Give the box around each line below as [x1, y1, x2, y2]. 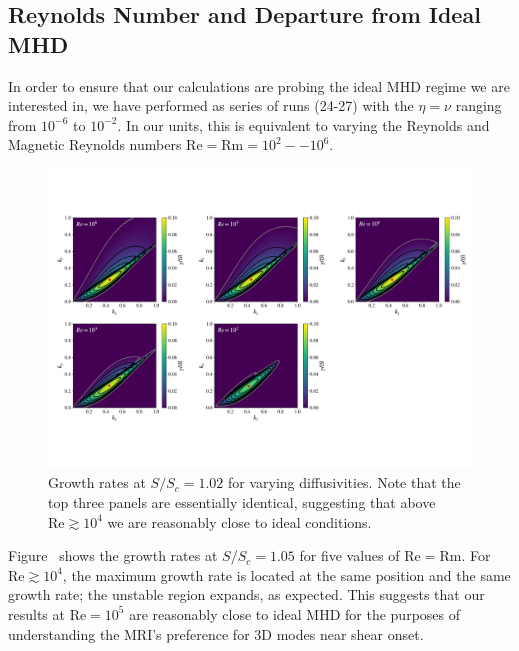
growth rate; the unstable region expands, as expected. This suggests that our [8, 584, 485, 605]
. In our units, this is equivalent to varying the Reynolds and [117, 114, 490, 135]
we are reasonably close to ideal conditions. [107, 511, 372, 532]
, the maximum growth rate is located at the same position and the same [62, 564, 511, 585]
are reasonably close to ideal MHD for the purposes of [129, 603, 460, 624]
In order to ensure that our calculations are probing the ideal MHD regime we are [8, 75, 510, 96]
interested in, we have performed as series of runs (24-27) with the [8, 95, 414, 116]
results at [8, 603, 65, 624]
